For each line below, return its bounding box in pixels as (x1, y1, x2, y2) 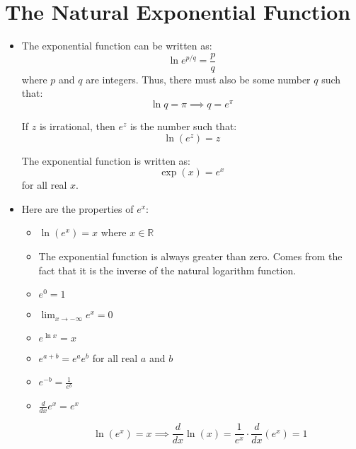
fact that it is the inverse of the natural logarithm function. (38, 262, 297, 277)
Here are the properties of (21, 201, 134, 216)
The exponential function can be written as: (21, 38, 212, 53)
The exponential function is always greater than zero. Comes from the (38, 249, 343, 264)
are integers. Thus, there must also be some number (86, 71, 311, 86)
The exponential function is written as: (21, 153, 191, 168)
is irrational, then (39, 119, 115, 134)
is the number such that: (130, 119, 237, 134)
